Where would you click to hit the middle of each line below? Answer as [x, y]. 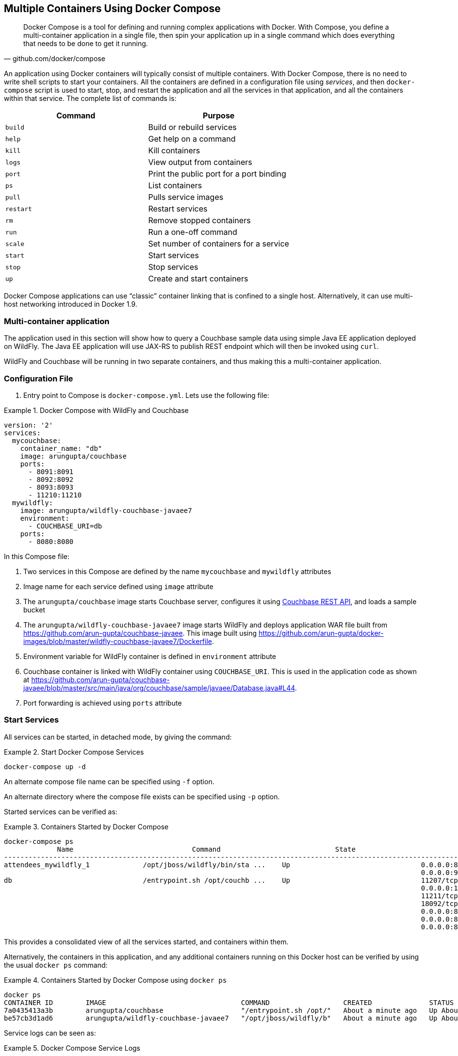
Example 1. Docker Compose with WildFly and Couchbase [96, 410]
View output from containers [200, 162]
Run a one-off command [193, 232]
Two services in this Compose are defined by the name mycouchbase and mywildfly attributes [177, 571]
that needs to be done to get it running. [86, 44]
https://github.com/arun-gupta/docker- [321, 633]
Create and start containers [198, 279]
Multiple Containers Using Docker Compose [112, 8]
